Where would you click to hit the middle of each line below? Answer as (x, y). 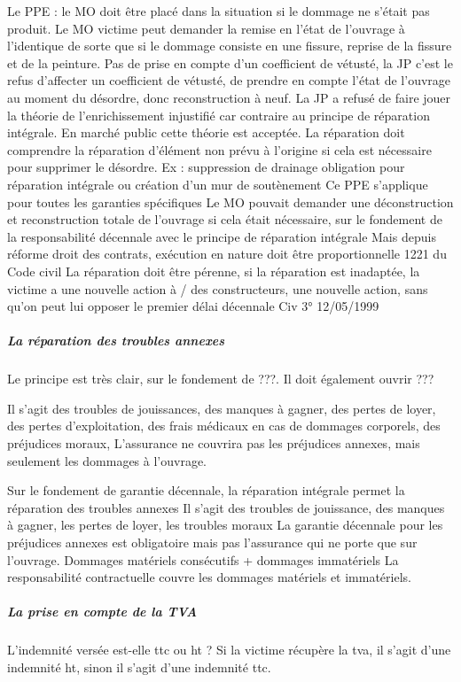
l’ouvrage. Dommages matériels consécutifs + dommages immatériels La (203, 559)
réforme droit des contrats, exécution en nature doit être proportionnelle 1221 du (227, 254)
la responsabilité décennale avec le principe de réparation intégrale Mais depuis (222, 236)
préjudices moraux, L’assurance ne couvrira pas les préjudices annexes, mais (214, 443)
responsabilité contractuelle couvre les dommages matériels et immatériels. (209, 577)
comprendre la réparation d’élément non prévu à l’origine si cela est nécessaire (219, 149)
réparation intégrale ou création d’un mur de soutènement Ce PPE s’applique (218, 184)
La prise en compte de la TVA (102, 612)
